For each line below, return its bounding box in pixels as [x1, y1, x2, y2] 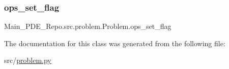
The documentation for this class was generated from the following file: [4, 38, 225, 48]
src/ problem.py [4, 55, 51, 65]
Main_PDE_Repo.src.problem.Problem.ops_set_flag [4, 21, 171, 31]
